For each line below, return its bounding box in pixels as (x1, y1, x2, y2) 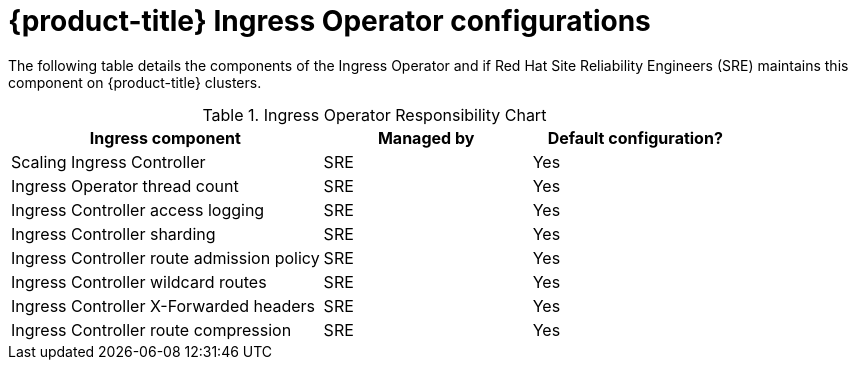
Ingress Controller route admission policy (11, 247, 320, 268)
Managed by (377, 127, 475, 148)
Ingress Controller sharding (11, 223, 216, 244)
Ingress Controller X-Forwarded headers (11, 295, 316, 316)
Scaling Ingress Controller (11, 151, 206, 172)
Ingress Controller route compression (11, 319, 292, 340)
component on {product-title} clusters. (8, 73, 262, 91)
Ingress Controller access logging (11, 199, 265, 220)
